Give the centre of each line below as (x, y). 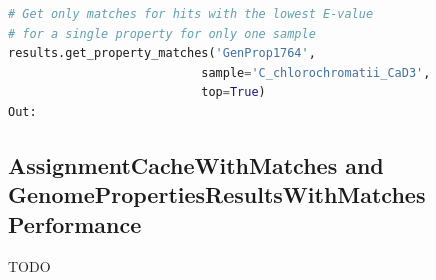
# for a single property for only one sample (162, 33)
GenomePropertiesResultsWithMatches (217, 194)
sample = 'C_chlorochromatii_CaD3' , (316, 72)
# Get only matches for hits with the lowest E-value (191, 14)
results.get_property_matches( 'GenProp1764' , (162, 53)
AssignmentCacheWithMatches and (196, 164)
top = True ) (233, 92)
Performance (75, 223)
